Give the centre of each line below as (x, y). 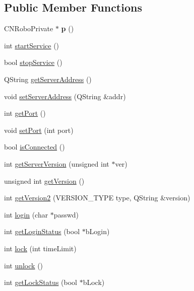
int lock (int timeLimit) (40, 248)
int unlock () (24, 265)
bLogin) (98, 231)
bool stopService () (33, 62)
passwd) (66, 214)
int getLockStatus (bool (41, 282)
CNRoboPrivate (29, 28)
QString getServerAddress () (48, 79)
